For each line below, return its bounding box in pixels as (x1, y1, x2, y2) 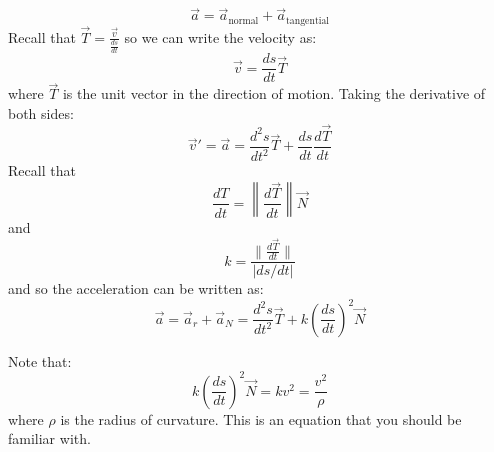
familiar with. (8, 428, 91, 449)
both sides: (8, 103, 74, 124)
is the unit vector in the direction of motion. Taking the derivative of (62, 83, 486, 104)
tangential (286, 15, 330, 26)
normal (228, 15, 259, 26)
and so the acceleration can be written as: (8, 278, 264, 299)
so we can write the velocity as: (124, 26, 317, 47)
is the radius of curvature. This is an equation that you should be (60, 408, 462, 429)
